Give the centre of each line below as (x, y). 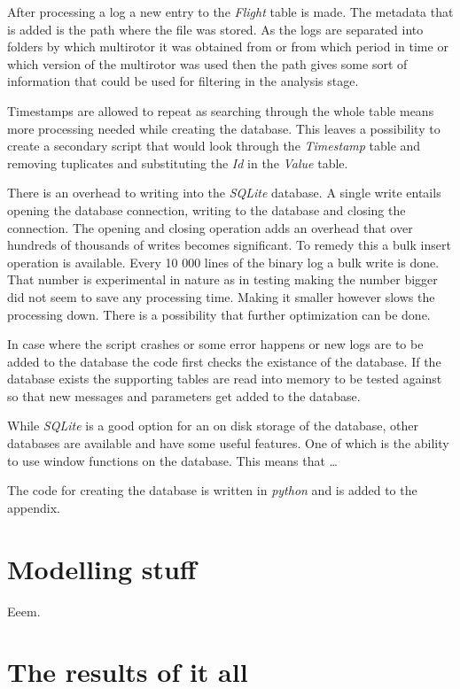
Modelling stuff (102, 568)
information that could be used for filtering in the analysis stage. (183, 81)
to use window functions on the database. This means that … (172, 460)
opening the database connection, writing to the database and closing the (207, 209)
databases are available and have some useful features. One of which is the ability (228, 443)
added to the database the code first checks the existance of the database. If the (224, 361)
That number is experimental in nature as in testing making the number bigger (222, 279)
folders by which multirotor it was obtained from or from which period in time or (228, 46)
